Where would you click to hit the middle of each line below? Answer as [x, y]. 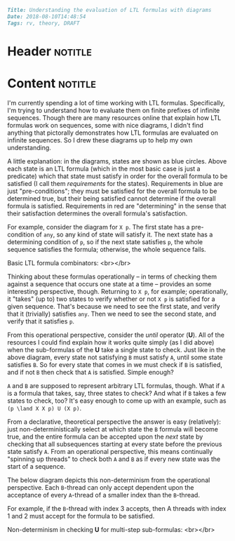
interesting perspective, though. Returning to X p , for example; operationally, [118, 291]
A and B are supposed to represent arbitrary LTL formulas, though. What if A [116, 385]
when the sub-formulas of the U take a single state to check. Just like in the [116, 349]
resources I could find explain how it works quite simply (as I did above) [111, 342]
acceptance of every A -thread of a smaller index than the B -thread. [103, 495]
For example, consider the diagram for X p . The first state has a [99, 227]
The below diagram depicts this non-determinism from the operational [109, 480]
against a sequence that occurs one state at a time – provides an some [109, 283]
